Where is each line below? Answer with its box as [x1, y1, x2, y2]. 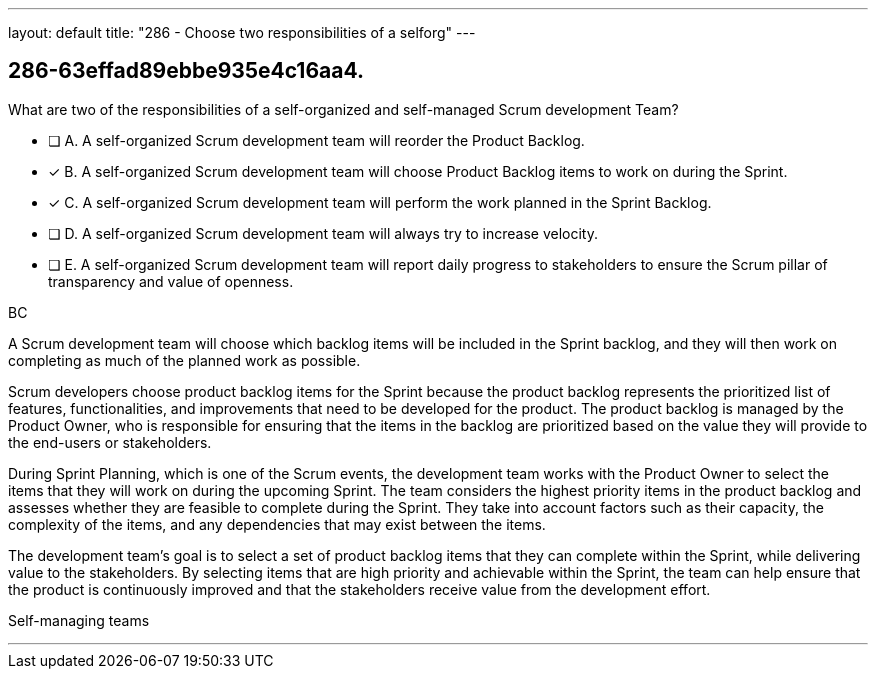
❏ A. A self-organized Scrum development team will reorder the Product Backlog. [48, 131, 585, 149]
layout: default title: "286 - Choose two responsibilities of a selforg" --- [8, 24, 476, 41]
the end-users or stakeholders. [8, 433, 212, 451]
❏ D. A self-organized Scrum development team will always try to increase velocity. [48, 224, 598, 242]
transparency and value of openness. [48, 272, 294, 290]
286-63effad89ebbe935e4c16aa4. [8, 58, 364, 84]
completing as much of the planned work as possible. [8, 351, 361, 369]
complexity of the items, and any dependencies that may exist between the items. [8, 515, 546, 533]
